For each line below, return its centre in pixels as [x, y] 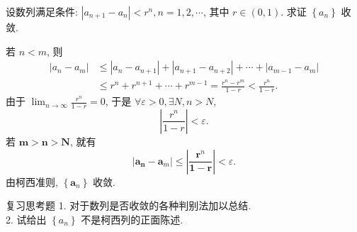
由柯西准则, [32, 181]
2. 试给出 [26, 219]
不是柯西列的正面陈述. [132, 219]
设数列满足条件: [42, 11]
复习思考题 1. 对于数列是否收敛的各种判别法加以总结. [129, 205]
